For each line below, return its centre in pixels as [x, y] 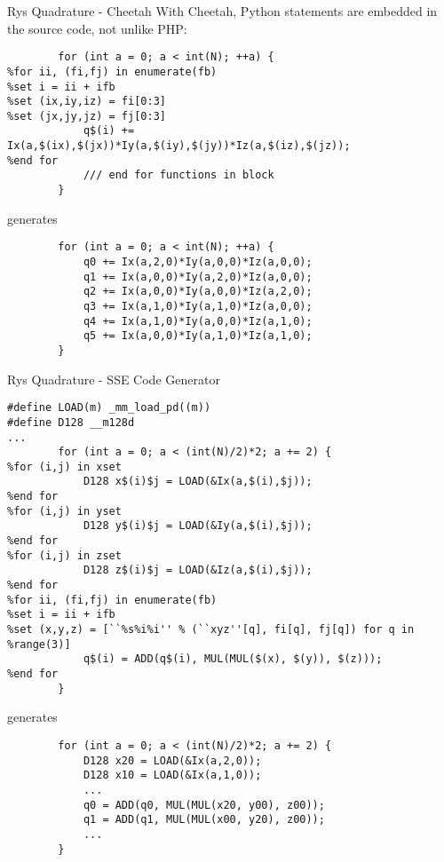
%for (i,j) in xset [64, 467]
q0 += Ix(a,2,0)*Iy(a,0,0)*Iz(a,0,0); [198, 262]
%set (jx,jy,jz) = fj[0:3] [87, 116]
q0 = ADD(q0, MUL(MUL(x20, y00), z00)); [204, 805]
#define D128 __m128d [71, 422]
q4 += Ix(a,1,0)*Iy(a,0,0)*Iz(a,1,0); [198, 321]
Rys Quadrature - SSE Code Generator [114, 379]
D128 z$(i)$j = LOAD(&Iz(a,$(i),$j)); [198, 570]
